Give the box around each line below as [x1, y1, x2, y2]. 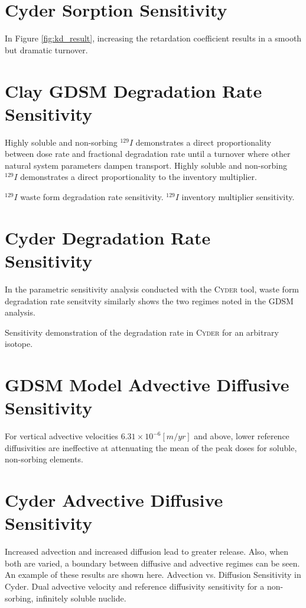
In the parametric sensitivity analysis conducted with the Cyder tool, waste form [5, 282, 300, 295]
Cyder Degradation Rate [5, 225, 211, 249]
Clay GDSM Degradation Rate [5, 78, 262, 102]
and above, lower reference [194, 430, 289, 442]
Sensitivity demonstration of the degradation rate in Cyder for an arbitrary [5, 326, 279, 338]
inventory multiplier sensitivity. [181, 191, 295, 202]
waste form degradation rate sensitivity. [20, 191, 164, 202]
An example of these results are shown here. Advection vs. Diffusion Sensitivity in [5, 568, 301, 581]
